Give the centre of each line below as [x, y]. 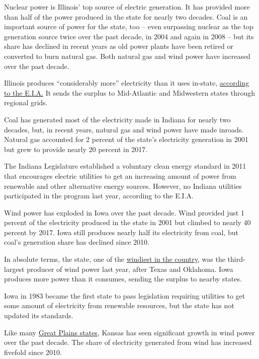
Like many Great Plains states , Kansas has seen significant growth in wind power [129, 332]
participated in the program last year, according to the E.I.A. [99, 196]
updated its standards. [39, 315]
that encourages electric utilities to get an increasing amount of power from [120, 175]
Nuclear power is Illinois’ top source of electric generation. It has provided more [127, 7]
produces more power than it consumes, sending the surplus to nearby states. [123, 279]
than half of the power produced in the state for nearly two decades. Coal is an [126, 16]
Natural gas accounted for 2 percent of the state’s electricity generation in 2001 [126, 139]
